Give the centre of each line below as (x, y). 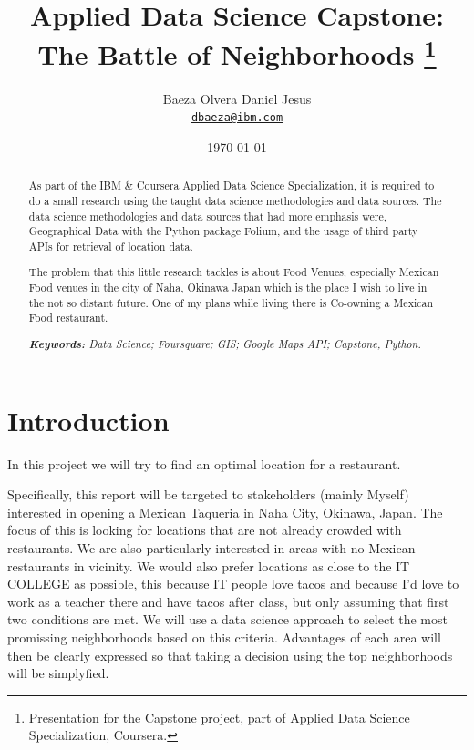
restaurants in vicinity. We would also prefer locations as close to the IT (209, 565)
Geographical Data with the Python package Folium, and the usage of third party (223, 231)
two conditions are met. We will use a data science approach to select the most (227, 619)
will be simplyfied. (58, 673)
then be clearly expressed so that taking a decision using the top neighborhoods (230, 655)
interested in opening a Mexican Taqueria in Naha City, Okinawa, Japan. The (225, 512)
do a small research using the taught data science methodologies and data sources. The (235, 200)
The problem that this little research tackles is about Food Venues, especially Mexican (234, 272)
